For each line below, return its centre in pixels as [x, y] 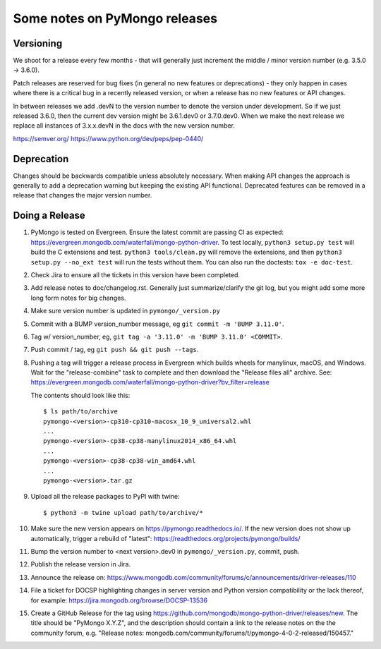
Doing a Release [49, 216]
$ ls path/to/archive [80, 412]
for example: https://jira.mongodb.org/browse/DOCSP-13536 [119, 600]
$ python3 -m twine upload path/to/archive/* [123, 512]
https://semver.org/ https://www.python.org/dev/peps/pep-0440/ [108, 138]
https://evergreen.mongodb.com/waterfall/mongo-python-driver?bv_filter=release [150, 382]
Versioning [38, 43]
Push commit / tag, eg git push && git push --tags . [115, 350]
